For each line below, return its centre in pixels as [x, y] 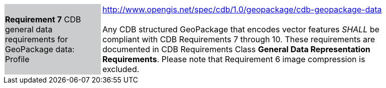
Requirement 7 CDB [43, 19]
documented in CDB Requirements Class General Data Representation [236, 49]
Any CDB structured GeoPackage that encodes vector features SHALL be [241, 29]
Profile [17, 59]
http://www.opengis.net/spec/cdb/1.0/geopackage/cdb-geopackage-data [242, 9]
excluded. [121, 69]
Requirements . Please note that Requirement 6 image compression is [234, 59]
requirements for [37, 39]
